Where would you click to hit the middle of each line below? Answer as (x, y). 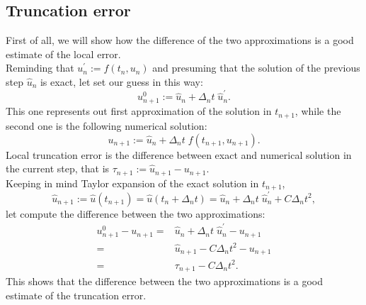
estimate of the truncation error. (76, 295)
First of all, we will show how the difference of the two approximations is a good (180, 40)
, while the (318, 111)
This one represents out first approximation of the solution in (139, 111)
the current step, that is (58, 168)
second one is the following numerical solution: (107, 125)
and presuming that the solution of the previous (256, 68)
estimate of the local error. (63, 54)
